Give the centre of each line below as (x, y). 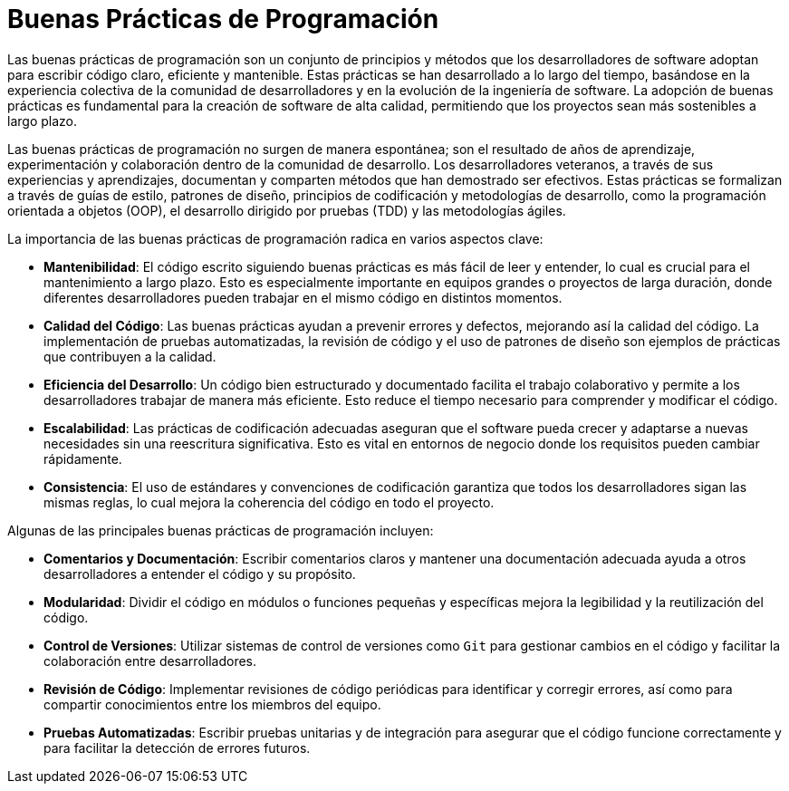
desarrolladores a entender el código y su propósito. (200, 574)
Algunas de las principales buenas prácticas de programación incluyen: (221, 530)
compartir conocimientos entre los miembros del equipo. (212, 704)
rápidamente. (83, 458)
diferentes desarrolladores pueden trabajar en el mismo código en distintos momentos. (303, 297)
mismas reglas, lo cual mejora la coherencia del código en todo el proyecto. (269, 502)
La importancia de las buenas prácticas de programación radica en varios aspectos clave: (275, 238)
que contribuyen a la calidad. (130, 356)
